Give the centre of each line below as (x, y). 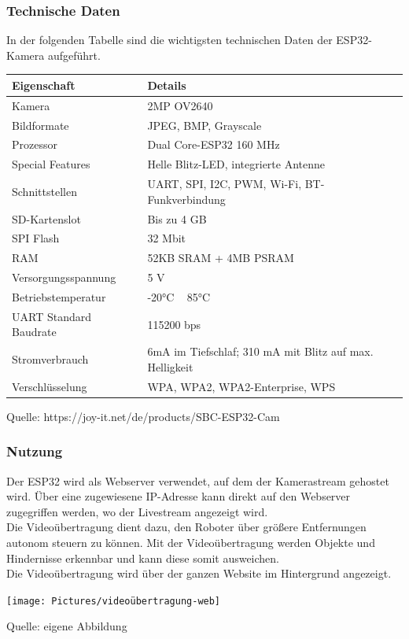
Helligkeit (170, 366)
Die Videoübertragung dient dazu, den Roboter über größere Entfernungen (186, 527)
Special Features (51, 164)
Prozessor (35, 144)
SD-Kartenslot (46, 218)
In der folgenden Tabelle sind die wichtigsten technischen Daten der (169, 40)
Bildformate (41, 125)
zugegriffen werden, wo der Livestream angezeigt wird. (137, 511)
